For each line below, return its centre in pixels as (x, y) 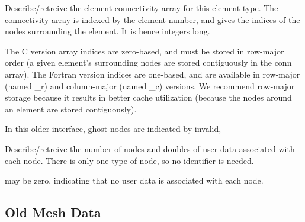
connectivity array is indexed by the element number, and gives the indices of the (152, 19)
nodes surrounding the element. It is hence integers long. (107, 31)
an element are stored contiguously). (71, 109)
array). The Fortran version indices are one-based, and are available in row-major (152, 74)
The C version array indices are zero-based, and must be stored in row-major (145, 51)
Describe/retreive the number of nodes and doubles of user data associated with (150, 148)
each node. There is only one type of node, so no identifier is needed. (129, 160)
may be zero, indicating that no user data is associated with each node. (134, 180)
